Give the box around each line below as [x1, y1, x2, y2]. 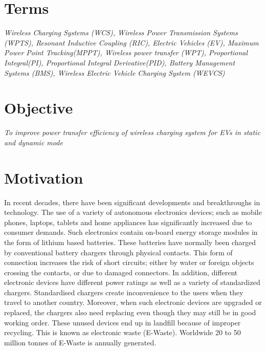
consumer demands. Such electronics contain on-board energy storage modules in [4, 227, 258, 237]
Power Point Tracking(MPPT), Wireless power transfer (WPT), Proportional [4, 47, 248, 58]
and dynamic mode [4, 137, 63, 147]
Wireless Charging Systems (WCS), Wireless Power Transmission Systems [4, 27, 238, 38]
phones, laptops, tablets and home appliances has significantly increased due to [4, 216, 252, 227]
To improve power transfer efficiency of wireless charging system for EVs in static [4, 127, 260, 138]
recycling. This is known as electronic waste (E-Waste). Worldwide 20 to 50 [4, 327, 241, 338]
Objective [4, 97, 73, 118]
